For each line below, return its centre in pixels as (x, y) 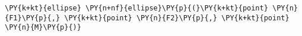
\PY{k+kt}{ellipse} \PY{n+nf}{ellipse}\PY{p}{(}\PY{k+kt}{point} (136, 8)
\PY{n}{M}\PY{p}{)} (43, 28)
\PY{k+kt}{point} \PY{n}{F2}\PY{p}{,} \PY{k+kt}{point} (177, 18)
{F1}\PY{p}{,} (33, 18)
